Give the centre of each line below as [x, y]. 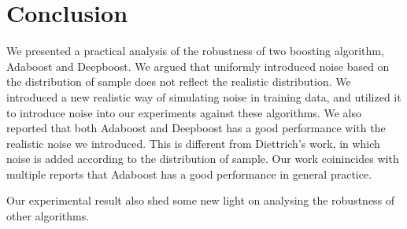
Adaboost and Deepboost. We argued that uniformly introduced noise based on [198, 66]
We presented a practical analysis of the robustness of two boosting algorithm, [195, 51]
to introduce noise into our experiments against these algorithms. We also [184, 112]
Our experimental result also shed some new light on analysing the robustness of [201, 200]
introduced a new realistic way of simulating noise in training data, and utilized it [204, 96]
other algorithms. [48, 216]
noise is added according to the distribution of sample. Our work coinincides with [203, 159]
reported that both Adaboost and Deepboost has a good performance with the [196, 128]
